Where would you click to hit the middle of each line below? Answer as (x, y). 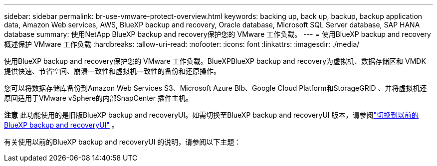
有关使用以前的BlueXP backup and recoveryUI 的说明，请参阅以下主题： (123, 142)
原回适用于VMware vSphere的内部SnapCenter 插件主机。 (98, 98)
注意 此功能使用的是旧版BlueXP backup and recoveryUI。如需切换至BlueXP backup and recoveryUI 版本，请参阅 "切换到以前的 (212, 115)
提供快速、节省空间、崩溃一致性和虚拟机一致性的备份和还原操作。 (112, 71)
